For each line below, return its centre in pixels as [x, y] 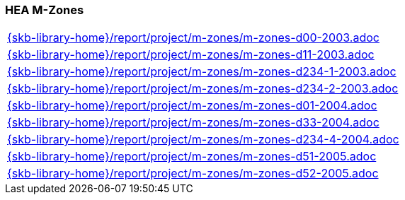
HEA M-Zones [45, 10]
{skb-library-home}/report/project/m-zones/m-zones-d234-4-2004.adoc [203, 140]
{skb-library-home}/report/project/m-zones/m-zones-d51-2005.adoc [192, 157]
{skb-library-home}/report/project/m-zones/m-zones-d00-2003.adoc [193, 38]
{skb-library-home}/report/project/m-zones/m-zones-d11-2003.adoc [191, 55]
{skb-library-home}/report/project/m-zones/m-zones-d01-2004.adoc [192, 106]
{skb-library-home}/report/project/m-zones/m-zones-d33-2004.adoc [193, 123]
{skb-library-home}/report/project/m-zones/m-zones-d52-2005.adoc [193, 173]
